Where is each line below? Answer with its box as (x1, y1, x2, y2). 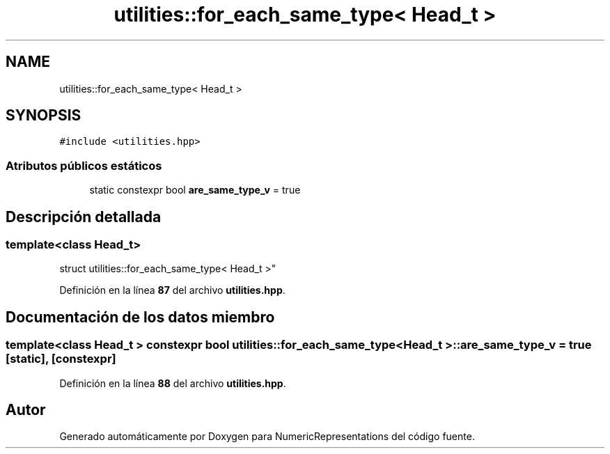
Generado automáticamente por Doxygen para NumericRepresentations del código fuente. (59, 430, 475, 443)
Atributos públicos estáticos (6, 158, 162, 173)
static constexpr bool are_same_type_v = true (89, 184, 301, 196)
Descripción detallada (6, 208, 162, 226)
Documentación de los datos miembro (6, 308, 275, 326)
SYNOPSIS (6, 107, 81, 125)
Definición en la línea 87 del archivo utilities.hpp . (59, 284, 286, 297)
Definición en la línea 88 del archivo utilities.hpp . (59, 377, 286, 389)
